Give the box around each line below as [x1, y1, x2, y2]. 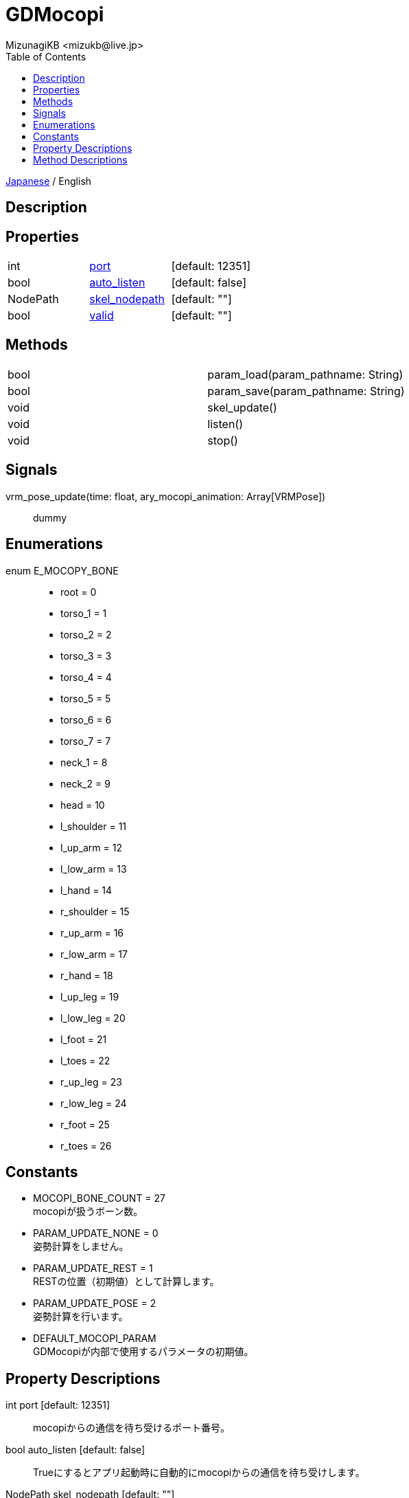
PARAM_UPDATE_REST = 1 [33, 1262, 153, 1275]
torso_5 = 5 [60, 692, 111, 704]
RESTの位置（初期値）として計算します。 [33, 1275, 220, 1288]
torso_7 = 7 [60, 735, 111, 747]
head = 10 [60, 798, 105, 811]
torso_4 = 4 [60, 671, 112, 683]
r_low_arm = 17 [60, 948, 128, 960]
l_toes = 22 [60, 1054, 110, 1066]
